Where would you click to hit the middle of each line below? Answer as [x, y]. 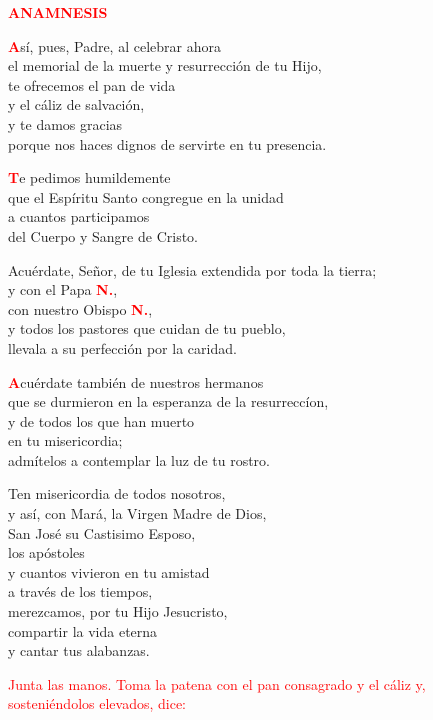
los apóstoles [46, 552]
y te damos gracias [65, 123]
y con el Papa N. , [63, 289]
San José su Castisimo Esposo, [102, 532]
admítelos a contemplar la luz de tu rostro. [139, 459]
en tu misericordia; [65, 440]
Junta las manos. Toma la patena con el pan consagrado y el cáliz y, [217, 683]
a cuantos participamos [79, 216]
